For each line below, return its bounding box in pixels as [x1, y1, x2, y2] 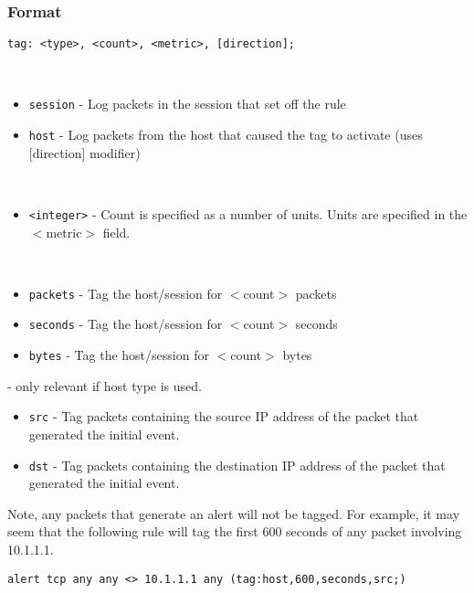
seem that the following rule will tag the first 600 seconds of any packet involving [7, 522, 462, 541]
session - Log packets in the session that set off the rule [28, 94, 346, 113]
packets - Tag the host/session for [28, 283, 223, 302]
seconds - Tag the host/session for [28, 314, 223, 334]
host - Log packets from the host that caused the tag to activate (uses [28, 125, 423, 144]
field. [102, 222, 131, 241]
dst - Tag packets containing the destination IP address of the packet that [28, 455, 446, 474]
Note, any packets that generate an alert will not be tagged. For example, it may [7, 503, 460, 523]
